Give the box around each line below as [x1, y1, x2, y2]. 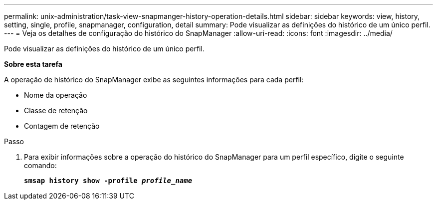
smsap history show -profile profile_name [24, 177, 193, 185]
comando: [24, 161, 57, 170]
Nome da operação [24, 91, 87, 99]
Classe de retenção [24, 106, 88, 115]
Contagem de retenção [24, 122, 100, 130]
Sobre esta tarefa [4, 60, 62, 68]
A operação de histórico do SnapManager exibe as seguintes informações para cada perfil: [4, 75, 304, 84]
